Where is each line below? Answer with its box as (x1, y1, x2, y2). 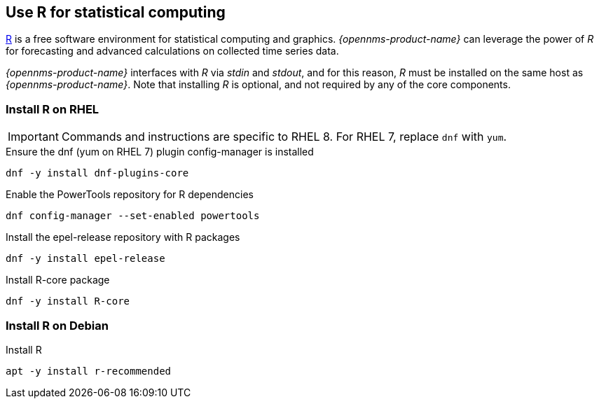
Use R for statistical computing (6, 4, 226, 21)
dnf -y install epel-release (6, 253, 165, 265)
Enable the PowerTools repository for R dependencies (6, 188, 254, 201)
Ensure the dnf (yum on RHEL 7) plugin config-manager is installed (6, 146, 314, 158)
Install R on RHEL (6, 102, 99, 116)
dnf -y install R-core (6, 295, 130, 307)
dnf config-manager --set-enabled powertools (6, 210, 260, 222)
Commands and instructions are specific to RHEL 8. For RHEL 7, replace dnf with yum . (61, 130, 507, 144)
